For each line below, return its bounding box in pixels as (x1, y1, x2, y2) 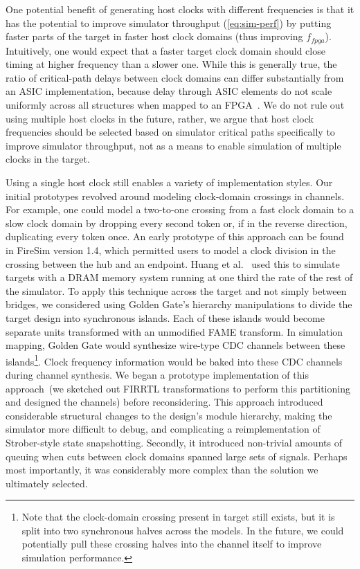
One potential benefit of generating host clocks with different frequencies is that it (6, 2, 354, 16)
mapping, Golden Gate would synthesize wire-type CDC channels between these (6, 338, 345, 352)
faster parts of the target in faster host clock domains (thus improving (6, 29, 303, 44)
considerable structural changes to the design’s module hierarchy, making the (6, 408, 332, 422)
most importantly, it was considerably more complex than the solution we (6, 462, 318, 477)
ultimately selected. (6, 476, 88, 490)
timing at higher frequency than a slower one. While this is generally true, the (6, 57, 337, 71)
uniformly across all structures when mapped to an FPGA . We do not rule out (6, 98, 345, 112)
